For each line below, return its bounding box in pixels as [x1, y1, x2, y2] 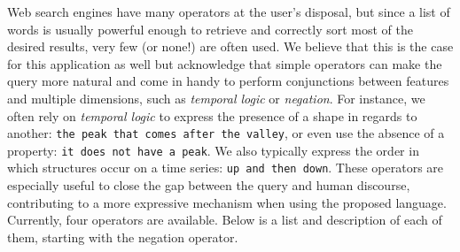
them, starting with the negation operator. [7, 227, 238, 246]
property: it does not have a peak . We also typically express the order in [7, 141, 419, 159]
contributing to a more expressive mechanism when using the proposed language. [7, 193, 447, 211]
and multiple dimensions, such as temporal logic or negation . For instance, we [7, 88, 425, 107]
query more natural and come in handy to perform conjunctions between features [7, 72, 449, 90]
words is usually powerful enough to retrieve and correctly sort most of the [7, 19, 413, 38]
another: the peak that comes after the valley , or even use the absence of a [7, 124, 445, 142]
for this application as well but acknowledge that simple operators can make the [7, 54, 442, 73]
